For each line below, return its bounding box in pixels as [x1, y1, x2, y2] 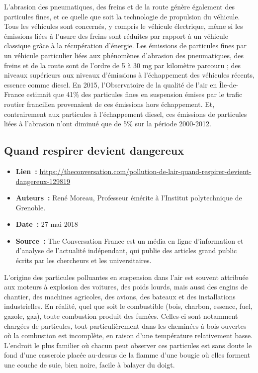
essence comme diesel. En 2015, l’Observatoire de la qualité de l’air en [4, 79, 217, 90]
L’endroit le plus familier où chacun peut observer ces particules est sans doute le [4, 340, 252, 350]
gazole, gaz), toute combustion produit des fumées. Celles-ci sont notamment [4, 311, 238, 321]
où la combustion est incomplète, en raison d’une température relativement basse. [4, 330, 253, 341]
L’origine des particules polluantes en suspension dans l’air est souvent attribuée [4, 272, 249, 282]
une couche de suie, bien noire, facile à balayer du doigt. [4, 360, 175, 370]
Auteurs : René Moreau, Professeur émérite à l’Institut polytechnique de [15, 192, 242, 203]
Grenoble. [15, 202, 46, 212]
